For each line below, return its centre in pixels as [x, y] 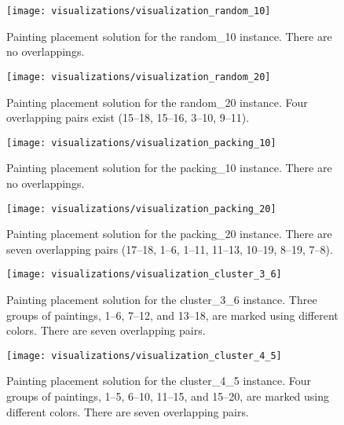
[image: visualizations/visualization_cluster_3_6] [144, 275]
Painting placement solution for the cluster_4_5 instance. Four [159, 381]
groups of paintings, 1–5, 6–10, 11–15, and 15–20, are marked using [168, 396]
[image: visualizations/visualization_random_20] [139, 77]
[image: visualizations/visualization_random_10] [139, 11]
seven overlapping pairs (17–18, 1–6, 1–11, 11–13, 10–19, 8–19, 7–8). [170, 249]
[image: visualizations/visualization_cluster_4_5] [144, 355]
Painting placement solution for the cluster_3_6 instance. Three [162, 300]
